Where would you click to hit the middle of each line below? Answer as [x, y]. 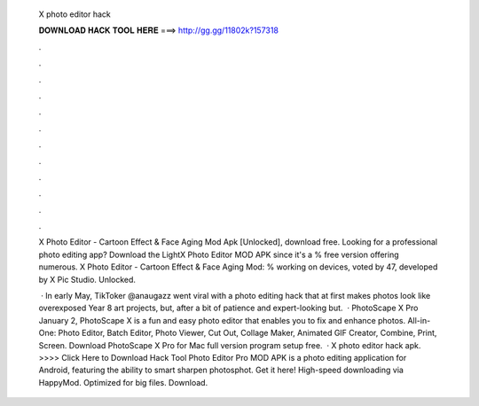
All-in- [419, 320]
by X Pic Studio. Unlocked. [87, 279]
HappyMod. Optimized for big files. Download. [123, 382]
